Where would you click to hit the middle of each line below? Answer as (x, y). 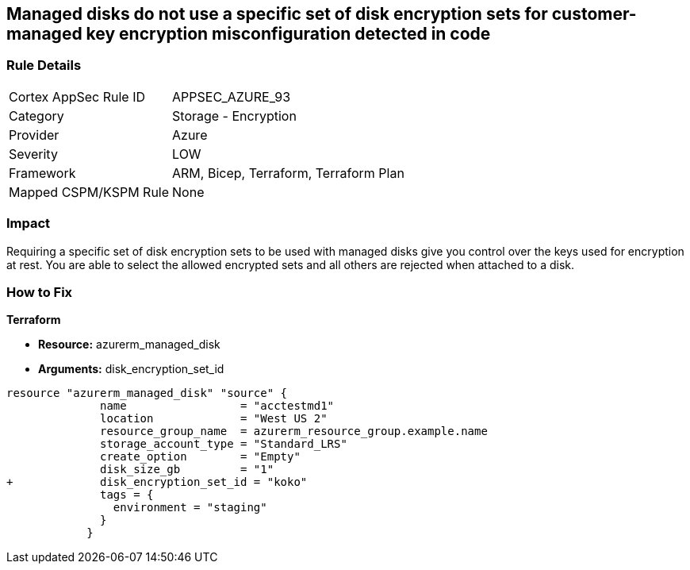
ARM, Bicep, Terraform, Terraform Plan (288, 173)
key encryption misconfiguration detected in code (288, 34)
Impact (29, 223)
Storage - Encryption (234, 116)
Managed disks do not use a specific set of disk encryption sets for (277, 14)
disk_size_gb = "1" (187, 470)
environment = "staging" (190, 508)
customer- (594, 14)
